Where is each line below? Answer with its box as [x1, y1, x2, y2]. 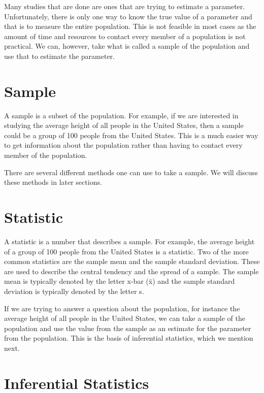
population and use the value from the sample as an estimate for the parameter [4, 322, 251, 333]
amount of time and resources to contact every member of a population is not [4, 30, 246, 41]
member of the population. [4, 150, 87, 160]
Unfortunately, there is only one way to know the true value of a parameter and [4, 11, 252, 21]
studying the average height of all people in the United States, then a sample [4, 120, 244, 130]
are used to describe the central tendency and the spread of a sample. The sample [4, 266, 259, 276]
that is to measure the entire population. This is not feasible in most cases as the [4, 21, 256, 31]
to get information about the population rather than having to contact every [4, 140, 243, 150]
